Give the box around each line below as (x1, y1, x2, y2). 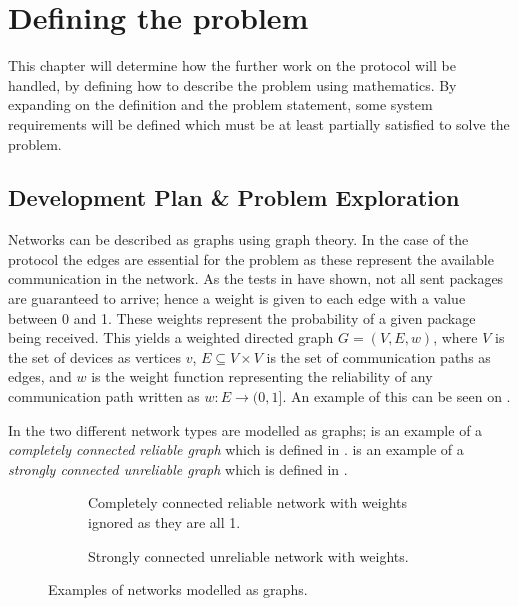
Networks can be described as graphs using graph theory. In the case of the (8, 229, 469, 250)
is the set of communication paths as (266, 346, 491, 367)
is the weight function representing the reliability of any (91, 366, 433, 387)
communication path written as (8, 386, 200, 407)
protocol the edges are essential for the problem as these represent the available (8, 248, 494, 269)
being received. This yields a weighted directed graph (8, 327, 334, 348)
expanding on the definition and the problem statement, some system (8, 94, 433, 115)
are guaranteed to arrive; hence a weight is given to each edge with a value (8, 288, 466, 309)
